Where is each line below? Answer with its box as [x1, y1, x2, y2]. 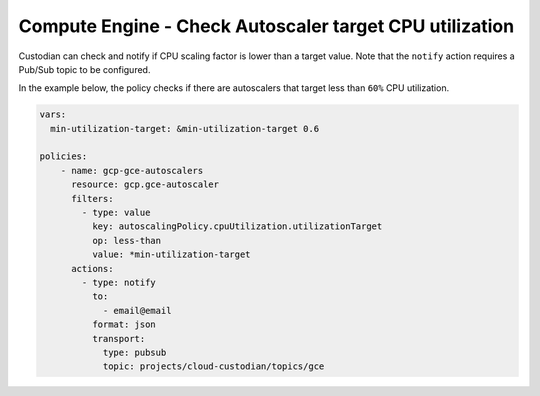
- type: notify [81, 277, 157, 288]
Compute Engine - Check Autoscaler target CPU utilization [18, 15, 515, 37]
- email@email [102, 305, 172, 316]
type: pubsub [102, 346, 167, 358]
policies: [39, 151, 88, 162]
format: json [91, 319, 157, 330]
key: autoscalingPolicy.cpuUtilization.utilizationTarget [91, 221, 383, 232]
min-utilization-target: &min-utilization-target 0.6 [50, 123, 320, 134]
